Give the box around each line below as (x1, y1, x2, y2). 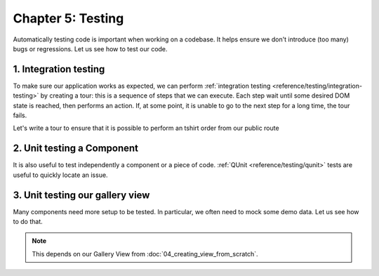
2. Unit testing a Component (13, 143, 139, 155)
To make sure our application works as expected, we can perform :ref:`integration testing (13, 81, 271, 90)
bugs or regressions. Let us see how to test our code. (13, 44, 168, 53)
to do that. (13, 218, 44, 225)
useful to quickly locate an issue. (13, 171, 108, 179)
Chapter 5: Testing (13, 11, 124, 26)
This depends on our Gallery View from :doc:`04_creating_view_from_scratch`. (32, 249, 259, 258)
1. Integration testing (13, 63, 105, 75)
